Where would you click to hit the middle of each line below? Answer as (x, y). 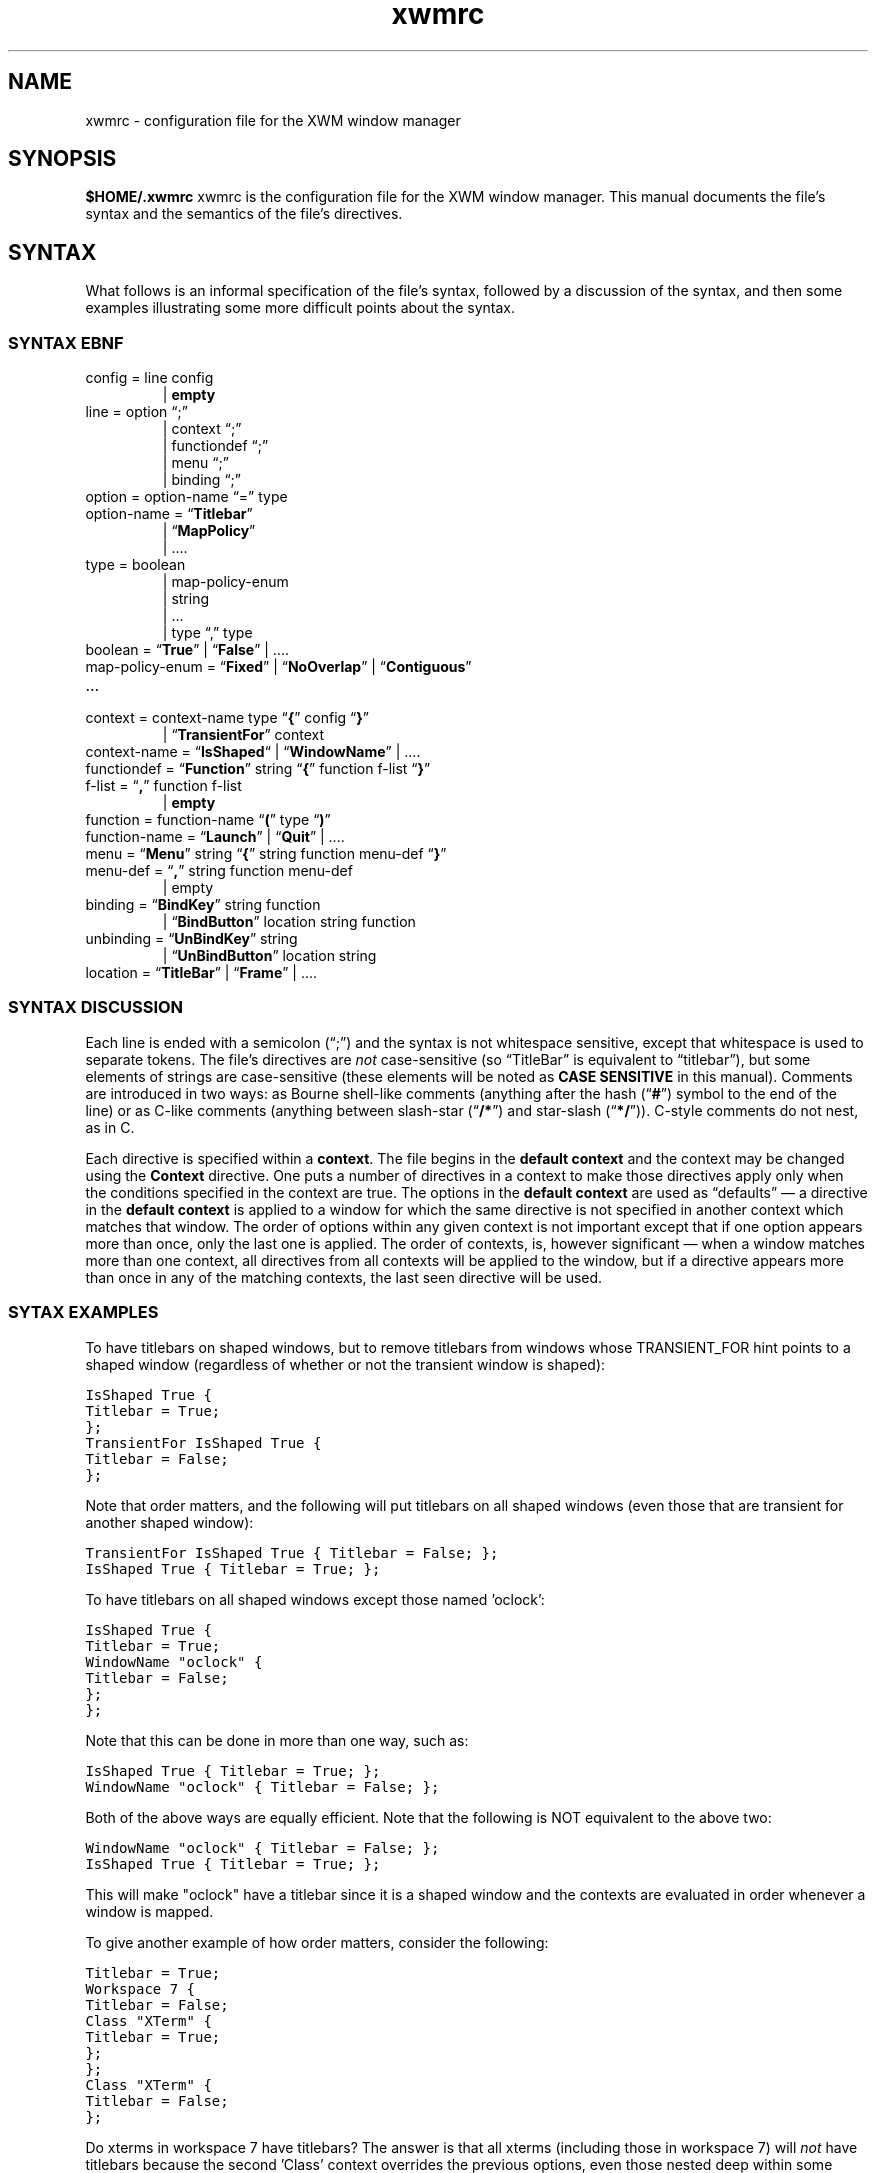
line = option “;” (136, 412)
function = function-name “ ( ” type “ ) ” (208, 820)
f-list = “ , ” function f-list (163, 786)
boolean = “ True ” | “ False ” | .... (187, 650)
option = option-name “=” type (186, 497)
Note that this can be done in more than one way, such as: (277, 1740)
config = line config (149, 378)
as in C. (110, 1127)
